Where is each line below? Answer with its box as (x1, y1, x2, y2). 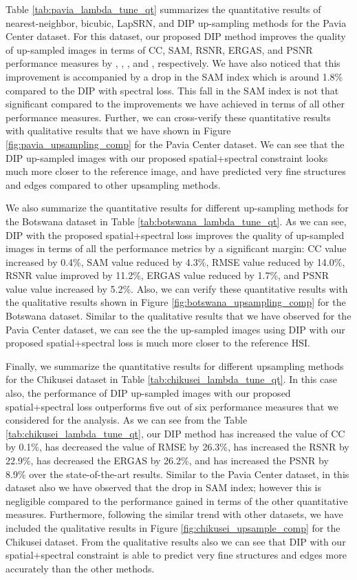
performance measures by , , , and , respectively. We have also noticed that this (6, 56, 340, 70)
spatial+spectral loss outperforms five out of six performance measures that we (6, 399, 338, 413)
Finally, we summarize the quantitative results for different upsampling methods (6, 358, 344, 373)
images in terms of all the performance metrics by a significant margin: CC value (6, 241, 347, 256)
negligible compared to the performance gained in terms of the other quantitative (6, 493, 348, 508)
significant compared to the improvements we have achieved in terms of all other (6, 96, 345, 111)
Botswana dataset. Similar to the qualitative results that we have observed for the (6, 309, 351, 323)
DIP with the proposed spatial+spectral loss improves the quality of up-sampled (6, 227, 345, 242)
